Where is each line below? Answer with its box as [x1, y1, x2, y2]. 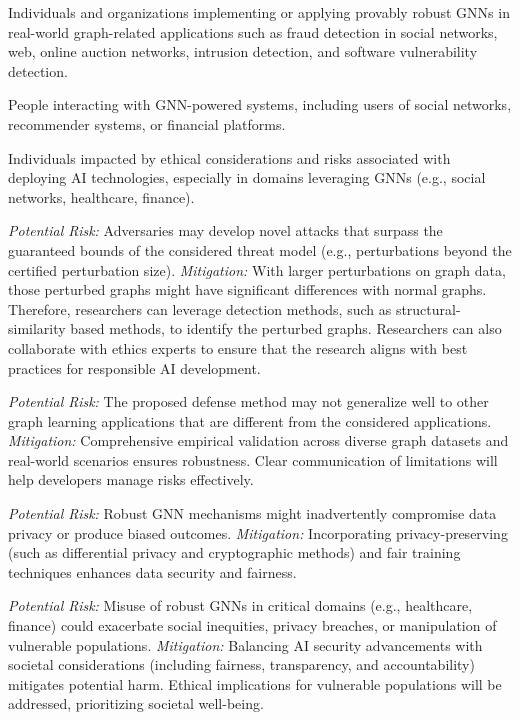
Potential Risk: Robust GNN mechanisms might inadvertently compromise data [8, 503, 497, 524]
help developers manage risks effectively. [8, 469, 254, 490]
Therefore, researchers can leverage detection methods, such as [8, 298, 392, 319]
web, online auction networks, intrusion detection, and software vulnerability [8, 41, 478, 62]
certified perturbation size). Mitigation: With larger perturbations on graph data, [8, 259, 506, 280]
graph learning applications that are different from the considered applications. [8, 410, 492, 431]
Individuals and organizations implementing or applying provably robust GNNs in [8, 2, 510, 22]
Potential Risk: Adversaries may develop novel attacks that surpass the [8, 220, 443, 241]
